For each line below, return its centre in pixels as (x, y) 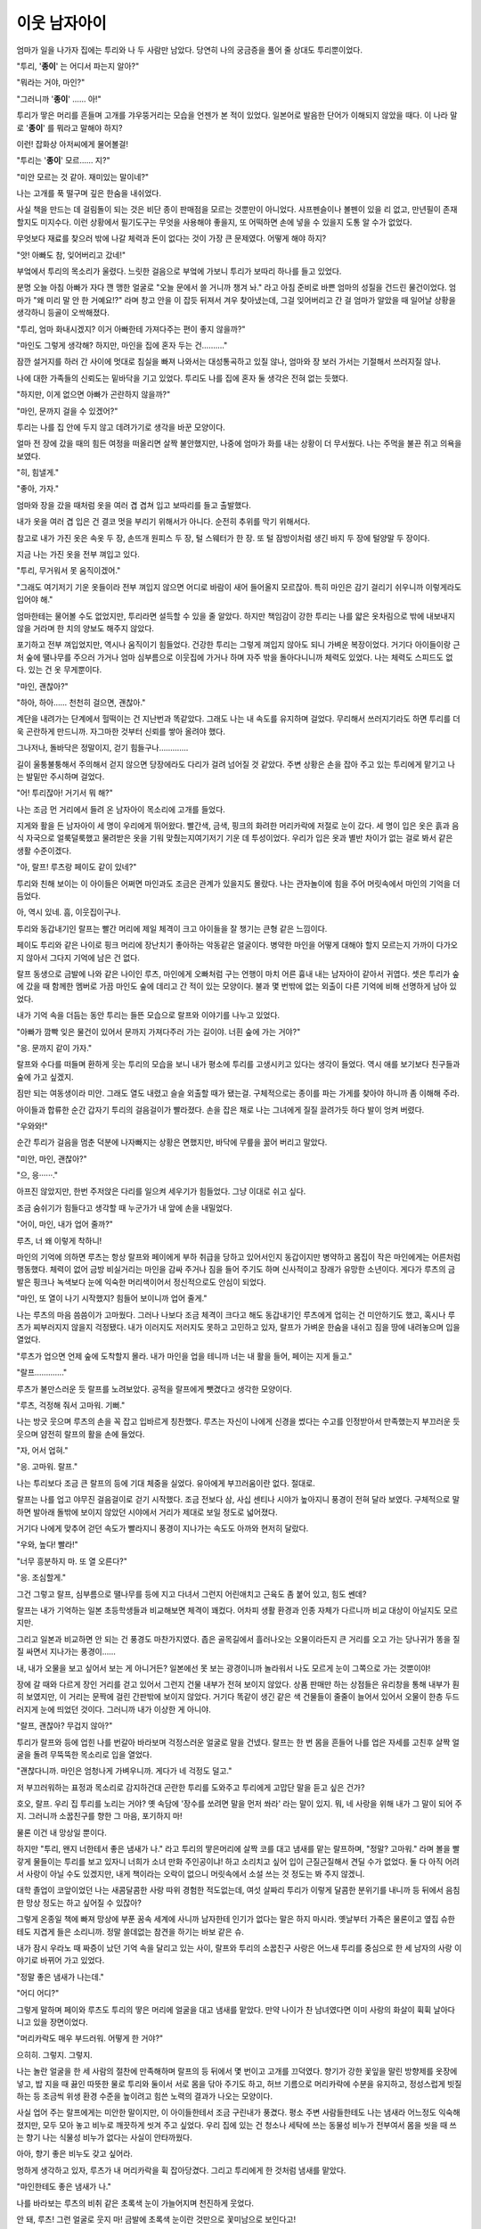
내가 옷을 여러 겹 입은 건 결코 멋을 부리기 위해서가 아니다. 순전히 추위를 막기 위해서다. (163, 522)
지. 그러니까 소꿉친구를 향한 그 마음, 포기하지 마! (99, 1816)
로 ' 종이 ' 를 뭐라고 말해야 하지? (69, 127)
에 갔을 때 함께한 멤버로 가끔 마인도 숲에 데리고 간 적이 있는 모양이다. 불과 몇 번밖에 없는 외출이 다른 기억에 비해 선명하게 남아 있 (237, 986)
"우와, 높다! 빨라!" (48, 1545)
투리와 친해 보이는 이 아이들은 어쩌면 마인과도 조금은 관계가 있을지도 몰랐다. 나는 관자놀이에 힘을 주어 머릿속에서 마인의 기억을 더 (238, 884)
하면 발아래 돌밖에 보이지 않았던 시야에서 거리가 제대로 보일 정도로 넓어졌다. (147, 1512)
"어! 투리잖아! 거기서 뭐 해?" (65, 793)
